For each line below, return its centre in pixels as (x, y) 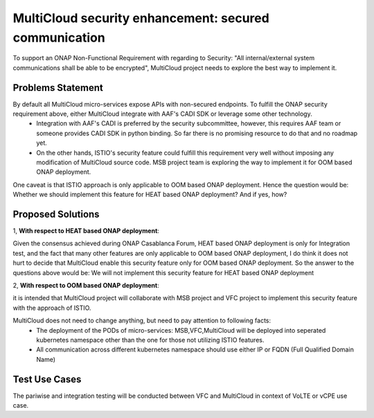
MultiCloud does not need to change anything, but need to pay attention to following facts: (142, 321)
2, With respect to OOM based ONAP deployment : (86, 286)
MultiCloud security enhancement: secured (141, 18)
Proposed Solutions (56, 214)
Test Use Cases (47, 379)
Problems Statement (58, 88)
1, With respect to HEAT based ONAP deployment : (86, 231)
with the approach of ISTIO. (52, 308)
